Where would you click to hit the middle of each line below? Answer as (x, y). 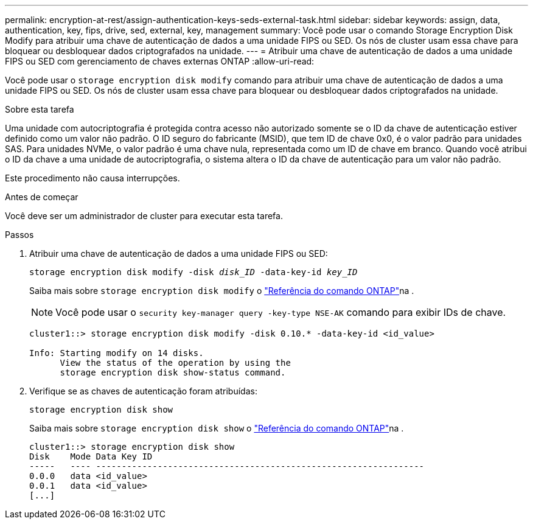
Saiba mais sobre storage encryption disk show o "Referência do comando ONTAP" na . (217, 428)
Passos (19, 235)
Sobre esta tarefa (40, 109)
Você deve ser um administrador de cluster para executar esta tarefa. (144, 216)
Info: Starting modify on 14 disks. (117, 353)
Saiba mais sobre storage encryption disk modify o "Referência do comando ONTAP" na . (222, 291)
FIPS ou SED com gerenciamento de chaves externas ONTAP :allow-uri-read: (160, 61)
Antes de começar (42, 197)
